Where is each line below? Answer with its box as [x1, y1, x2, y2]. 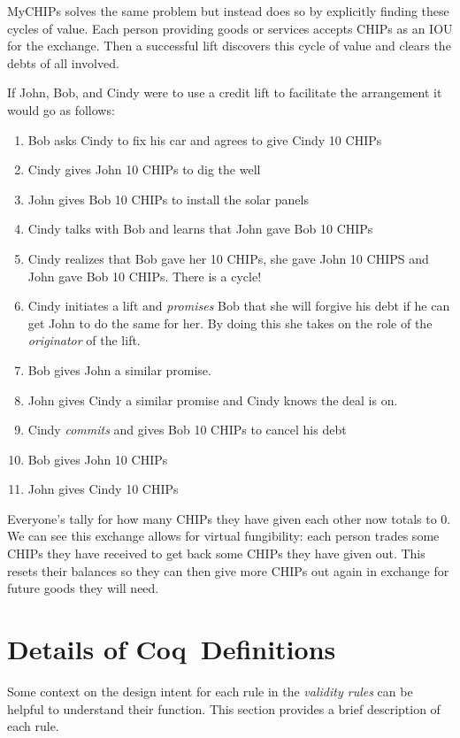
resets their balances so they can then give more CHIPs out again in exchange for [7, 561, 449, 580]
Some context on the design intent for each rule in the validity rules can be [7, 681, 413, 700]
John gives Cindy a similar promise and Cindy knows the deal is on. [27, 390, 398, 409]
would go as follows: [7, 100, 115, 119]
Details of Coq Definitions [7, 631, 336, 667]
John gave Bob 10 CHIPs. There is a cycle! [27, 266, 262, 285]
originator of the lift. [27, 331, 141, 350]
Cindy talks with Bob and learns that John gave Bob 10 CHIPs [27, 219, 373, 238]
